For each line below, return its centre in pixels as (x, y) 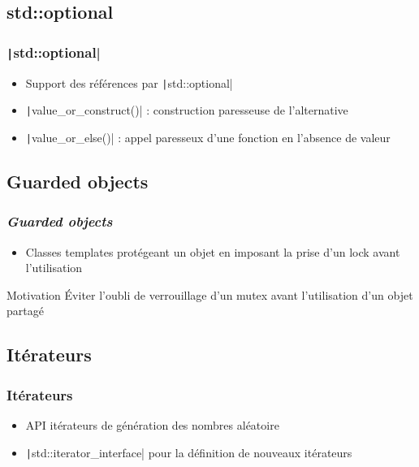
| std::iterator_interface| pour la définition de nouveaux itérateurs (189, 452)
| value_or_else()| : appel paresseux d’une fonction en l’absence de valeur (208, 137)
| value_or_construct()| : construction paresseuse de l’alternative (187, 110)
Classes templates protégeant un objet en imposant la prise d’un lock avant (213, 251)
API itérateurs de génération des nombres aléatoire (152, 424)
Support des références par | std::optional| (129, 82)
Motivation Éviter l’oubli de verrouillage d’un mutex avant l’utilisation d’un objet (210, 294)
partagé (25, 311)
